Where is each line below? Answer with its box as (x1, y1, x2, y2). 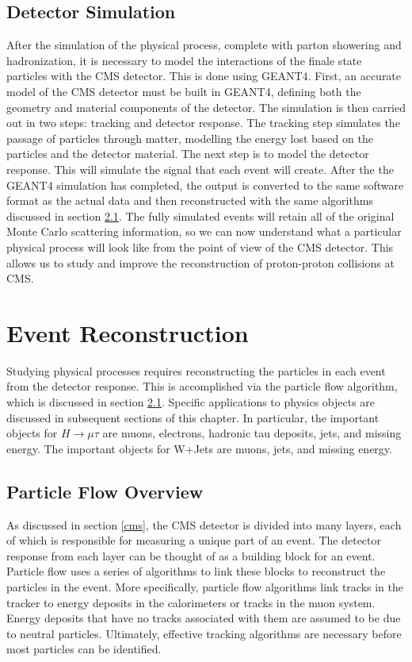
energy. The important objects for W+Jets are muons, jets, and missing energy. (6, 440, 392, 456)
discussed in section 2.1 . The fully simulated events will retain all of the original (6, 207, 395, 224)
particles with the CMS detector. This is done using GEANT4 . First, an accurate (6, 67, 402, 84)
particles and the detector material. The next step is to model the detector (6, 145, 369, 162)
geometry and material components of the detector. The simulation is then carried (6, 98, 406, 115)
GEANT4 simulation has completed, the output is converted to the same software (6, 176, 404, 193)
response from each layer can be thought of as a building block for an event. (6, 547, 376, 564)
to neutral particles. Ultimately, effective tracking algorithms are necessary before (6, 625, 402, 641)
